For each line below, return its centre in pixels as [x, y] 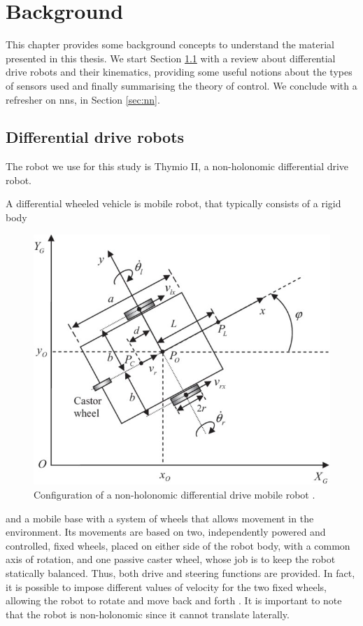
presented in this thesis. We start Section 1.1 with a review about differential [171, 58]
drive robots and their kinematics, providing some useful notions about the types [179, 72]
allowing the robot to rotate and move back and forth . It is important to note [174, 600]
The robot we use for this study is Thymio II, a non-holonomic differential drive [177, 166]
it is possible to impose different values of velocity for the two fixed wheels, [166, 586]
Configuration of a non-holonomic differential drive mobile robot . [175, 495]
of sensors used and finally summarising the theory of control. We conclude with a [181, 85]
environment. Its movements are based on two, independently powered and [166, 532]
